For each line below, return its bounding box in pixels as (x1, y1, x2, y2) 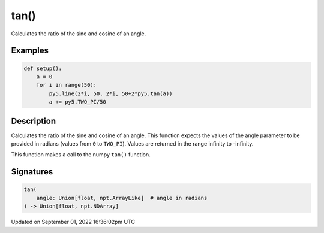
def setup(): (23, 65, 62, 72)
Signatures (11, 167, 53, 177)
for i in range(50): (36, 81, 97, 89)
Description (11, 116, 56, 126)
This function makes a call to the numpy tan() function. (11, 151, 151, 158)
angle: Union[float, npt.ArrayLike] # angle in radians (36, 195, 208, 201)
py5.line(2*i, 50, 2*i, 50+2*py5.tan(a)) (49, 90, 173, 97)
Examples (11, 46, 49, 56)
